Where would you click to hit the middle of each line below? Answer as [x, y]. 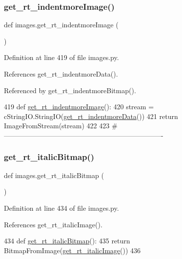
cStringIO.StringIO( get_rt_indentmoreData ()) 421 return [91, 116]
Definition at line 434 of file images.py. [61, 208]
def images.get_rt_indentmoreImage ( [61, 25]
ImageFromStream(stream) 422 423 [57, 126]
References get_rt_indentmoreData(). [61, 74]
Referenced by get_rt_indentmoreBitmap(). [70, 90]
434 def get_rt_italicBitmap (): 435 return [67, 241]
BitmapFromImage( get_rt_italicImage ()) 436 [72, 250]
